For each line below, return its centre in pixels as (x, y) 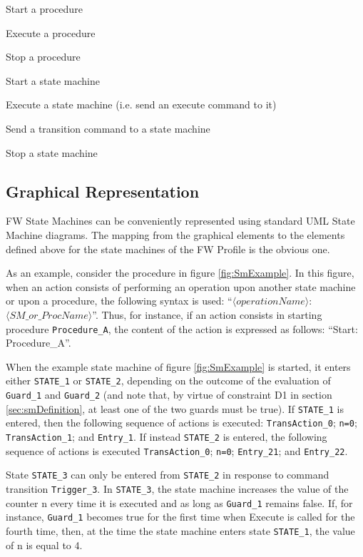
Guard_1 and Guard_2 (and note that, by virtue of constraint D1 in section (169, 395)
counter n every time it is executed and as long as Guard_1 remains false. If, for (179, 502)
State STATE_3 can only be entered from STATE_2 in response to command (168, 475)
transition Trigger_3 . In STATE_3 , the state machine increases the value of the (177, 488)
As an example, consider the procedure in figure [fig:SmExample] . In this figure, (180, 273)
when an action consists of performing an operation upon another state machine (181, 286)
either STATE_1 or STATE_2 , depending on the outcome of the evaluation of (168, 380)
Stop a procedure (43, 57)
